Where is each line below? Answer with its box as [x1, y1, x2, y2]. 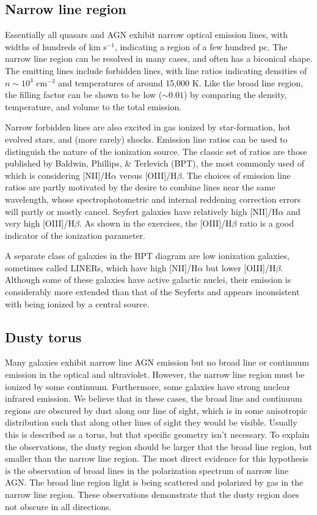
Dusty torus [5, 327, 82, 346]
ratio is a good [239, 217, 294, 230]
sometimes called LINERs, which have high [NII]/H [5, 261, 198, 274]
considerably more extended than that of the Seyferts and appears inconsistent [5, 285, 300, 298]
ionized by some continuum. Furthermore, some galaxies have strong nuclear [5, 380, 290, 393]
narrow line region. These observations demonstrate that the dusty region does [5, 488, 299, 500]
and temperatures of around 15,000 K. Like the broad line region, [58, 76, 304, 89]
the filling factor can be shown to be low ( [5, 88, 162, 101]
